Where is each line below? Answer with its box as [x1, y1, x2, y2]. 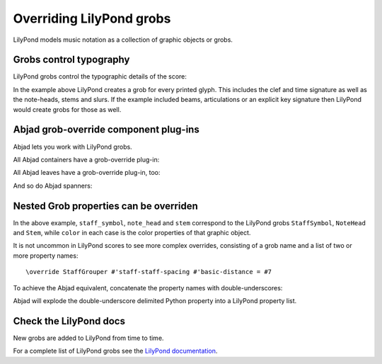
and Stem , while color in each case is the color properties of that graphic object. [13, 229, 251, 237]
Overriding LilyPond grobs [13, 11, 171, 26]
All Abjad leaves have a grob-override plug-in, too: [13, 169, 161, 177]
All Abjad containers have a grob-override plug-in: [13, 155, 160, 164]
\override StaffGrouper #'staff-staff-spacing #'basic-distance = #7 [25, 268, 272, 276]
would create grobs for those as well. [13, 105, 122, 113]
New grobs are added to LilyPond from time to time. [13, 334, 164, 342]
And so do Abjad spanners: [13, 181, 93, 190]
